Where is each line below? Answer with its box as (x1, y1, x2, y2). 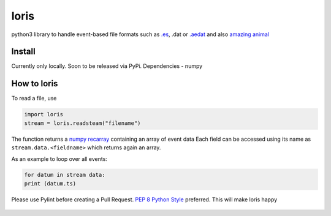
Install (11, 47, 36, 57)
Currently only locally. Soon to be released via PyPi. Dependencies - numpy (11, 62, 203, 70)
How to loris (11, 78, 58, 89)
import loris (24, 111, 64, 118)
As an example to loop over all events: (11, 155, 107, 162)
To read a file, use (11, 95, 57, 102)
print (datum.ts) (24, 180, 77, 187)
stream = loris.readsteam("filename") (24, 119, 141, 127)
